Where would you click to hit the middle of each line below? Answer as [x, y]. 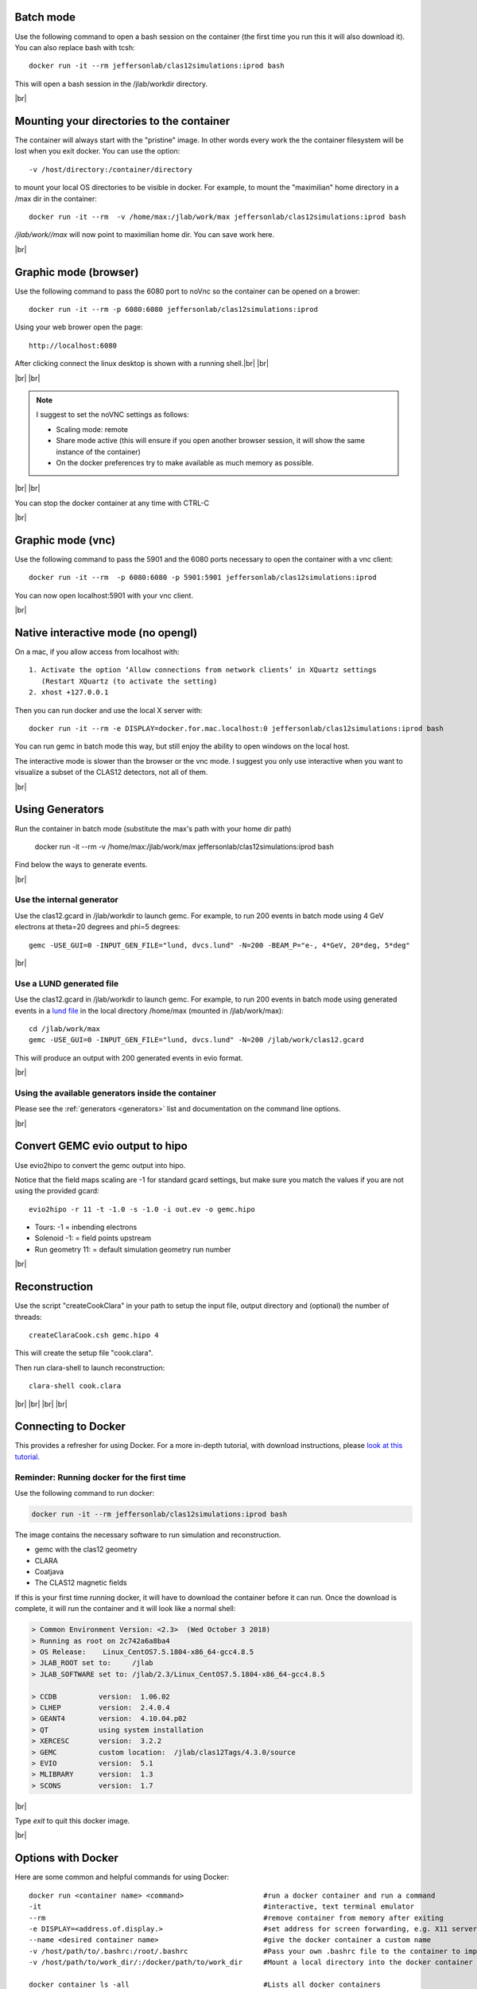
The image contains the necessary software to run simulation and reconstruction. [148, 1535]
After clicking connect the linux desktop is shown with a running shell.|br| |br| [142, 364]
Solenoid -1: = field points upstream [93, 1238]
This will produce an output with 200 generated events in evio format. [129, 1057]
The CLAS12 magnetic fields [81, 1582]
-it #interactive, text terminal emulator [222, 1907]
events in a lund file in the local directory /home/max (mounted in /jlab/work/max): [149, 1010]
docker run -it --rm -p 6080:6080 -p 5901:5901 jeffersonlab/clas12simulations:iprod [203, 578]
